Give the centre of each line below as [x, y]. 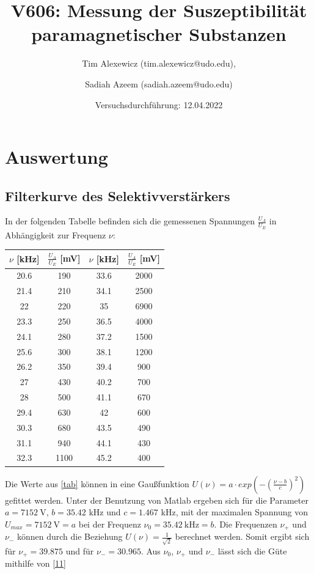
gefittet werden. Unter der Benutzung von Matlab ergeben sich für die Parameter [157, 500]
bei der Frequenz [110, 524]
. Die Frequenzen [246, 524]
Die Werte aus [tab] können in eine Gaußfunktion [97, 483]
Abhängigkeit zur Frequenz [56, 234]
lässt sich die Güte [252, 550]
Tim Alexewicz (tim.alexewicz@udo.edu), [159, 63]
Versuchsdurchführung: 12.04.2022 [159, 104]
